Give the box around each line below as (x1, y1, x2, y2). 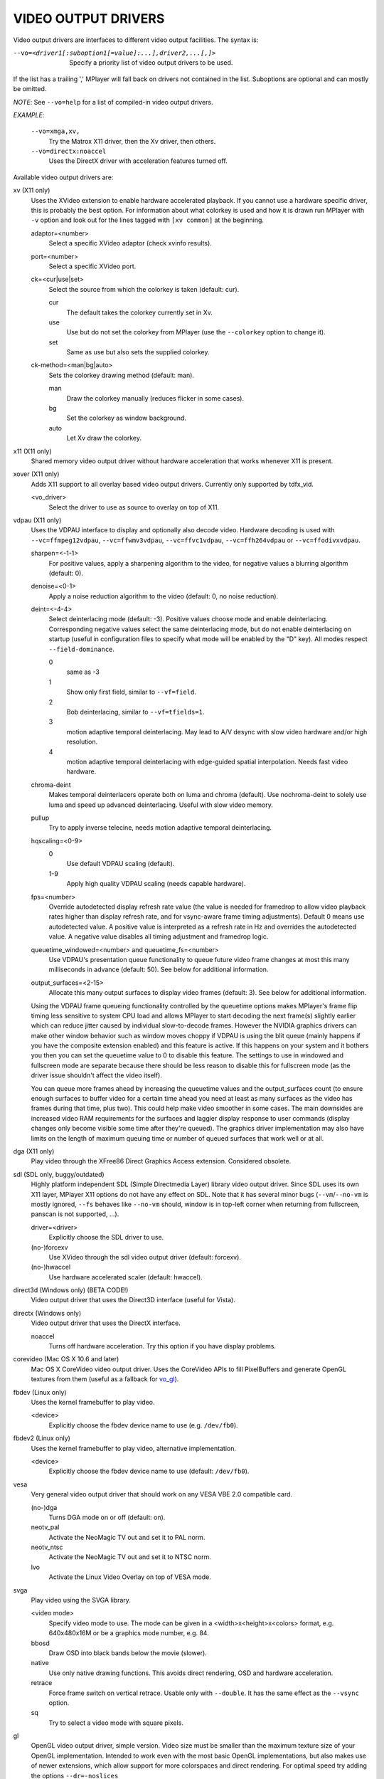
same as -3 (66, 667, 100, 676)
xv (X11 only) (13, 186, 50, 195)
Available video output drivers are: (13, 173, 114, 181)
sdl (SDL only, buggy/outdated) (13, 1170, 105, 1178)
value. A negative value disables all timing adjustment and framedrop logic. (48, 932, 269, 941)
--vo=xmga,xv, (31, 127, 80, 135)
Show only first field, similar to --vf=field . (66, 687, 197, 697)
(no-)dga (31, 1503, 58, 1511)
